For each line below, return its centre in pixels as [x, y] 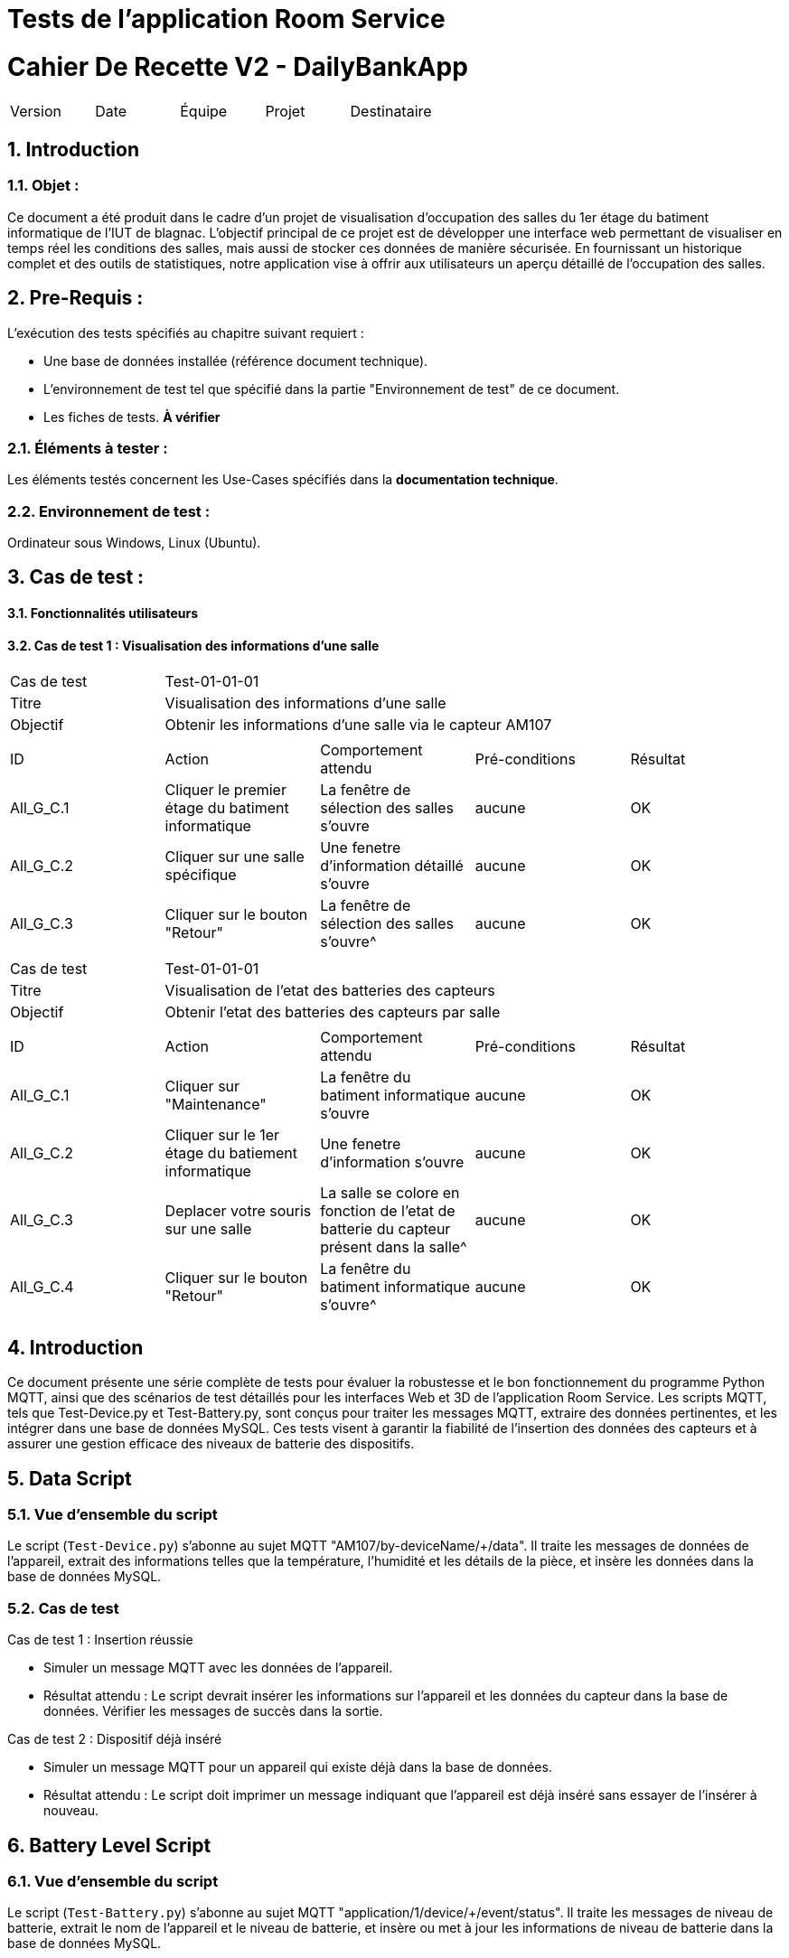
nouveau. [71, 1811]
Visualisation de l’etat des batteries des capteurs [330, 991]
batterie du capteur [385, 1229]
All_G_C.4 [42, 1287]
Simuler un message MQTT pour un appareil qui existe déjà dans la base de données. [298, 1767]
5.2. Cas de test [63, 1608]
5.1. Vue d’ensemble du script [113, 1514]
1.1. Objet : [43, 186]
